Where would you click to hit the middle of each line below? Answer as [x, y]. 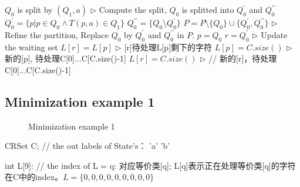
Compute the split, [133, 9]
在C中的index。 [34, 177]
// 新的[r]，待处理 [243, 58]
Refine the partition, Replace [57, 34]
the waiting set [31, 47]
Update [274, 34]
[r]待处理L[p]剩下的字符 [168, 47]
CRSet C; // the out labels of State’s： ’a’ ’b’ [87, 146]
